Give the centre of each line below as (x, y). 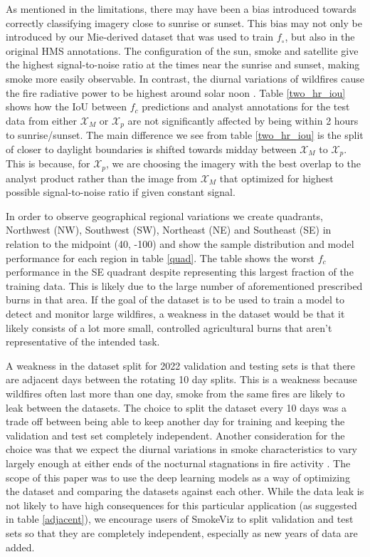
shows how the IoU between (67, 106)
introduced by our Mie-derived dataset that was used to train (140, 37)
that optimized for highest (276, 178)
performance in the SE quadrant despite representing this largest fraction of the (180, 272)
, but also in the (320, 37)
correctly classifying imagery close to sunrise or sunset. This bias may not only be (184, 22)
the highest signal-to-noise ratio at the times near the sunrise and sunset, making (183, 64)
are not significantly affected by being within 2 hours (243, 120)
